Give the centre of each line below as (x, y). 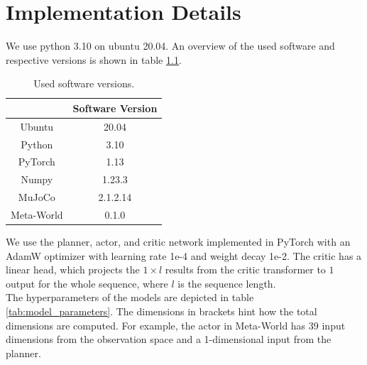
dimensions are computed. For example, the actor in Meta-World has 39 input (176, 325)
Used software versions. (84, 83)
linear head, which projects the (73, 269)
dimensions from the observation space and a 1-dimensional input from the (169, 339)
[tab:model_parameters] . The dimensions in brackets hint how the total (161, 311)
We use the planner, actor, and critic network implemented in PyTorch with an (178, 242)
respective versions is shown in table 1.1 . (94, 59)
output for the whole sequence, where (87, 283)
